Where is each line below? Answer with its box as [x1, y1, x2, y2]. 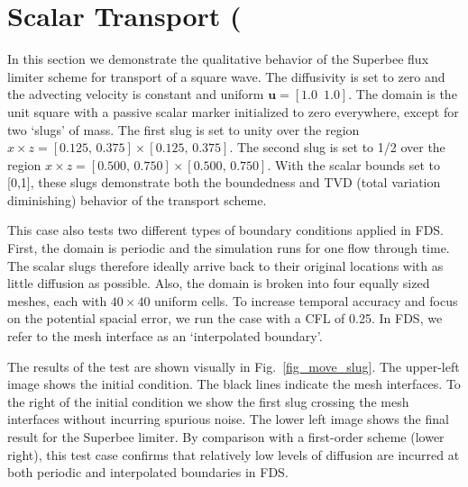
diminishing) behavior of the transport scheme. [7, 190, 267, 209]
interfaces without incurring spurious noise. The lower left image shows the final [7, 410, 449, 428]
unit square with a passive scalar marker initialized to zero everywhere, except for [7, 102, 459, 121]
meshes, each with [7, 291, 107, 310]
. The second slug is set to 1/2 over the [229, 138, 445, 157]
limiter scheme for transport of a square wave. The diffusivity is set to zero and [7, 67, 445, 86]
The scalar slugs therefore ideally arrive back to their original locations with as [7, 256, 444, 275]
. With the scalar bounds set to [267, 155, 441, 174]
